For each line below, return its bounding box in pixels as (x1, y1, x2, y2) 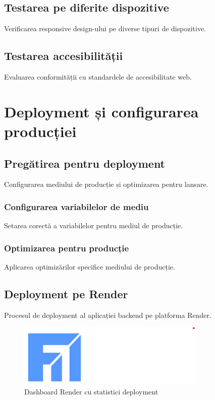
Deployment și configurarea (4, 101, 199, 121)
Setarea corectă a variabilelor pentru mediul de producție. (4, 220, 183, 231)
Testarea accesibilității (4, 48, 123, 63)
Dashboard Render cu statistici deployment (24, 386, 158, 396)
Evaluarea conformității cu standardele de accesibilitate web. (4, 72, 192, 82)
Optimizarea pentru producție (4, 241, 129, 254)
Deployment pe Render (4, 286, 128, 301)
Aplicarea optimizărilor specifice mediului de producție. (4, 261, 175, 272)
